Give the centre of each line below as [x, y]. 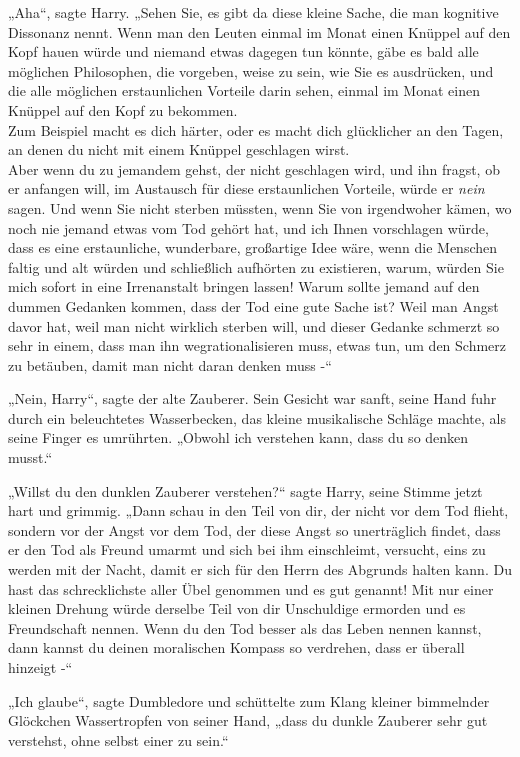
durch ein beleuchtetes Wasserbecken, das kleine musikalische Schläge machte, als [257, 417]
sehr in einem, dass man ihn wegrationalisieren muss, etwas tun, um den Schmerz [257, 345]
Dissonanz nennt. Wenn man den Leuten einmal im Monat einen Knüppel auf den [259, 31]
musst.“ [30, 457]
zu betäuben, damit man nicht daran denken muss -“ [170, 364]
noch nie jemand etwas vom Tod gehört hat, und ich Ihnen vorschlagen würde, [248, 227]
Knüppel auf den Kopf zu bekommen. [123, 109]
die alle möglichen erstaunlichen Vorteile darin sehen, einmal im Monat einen [244, 90]
